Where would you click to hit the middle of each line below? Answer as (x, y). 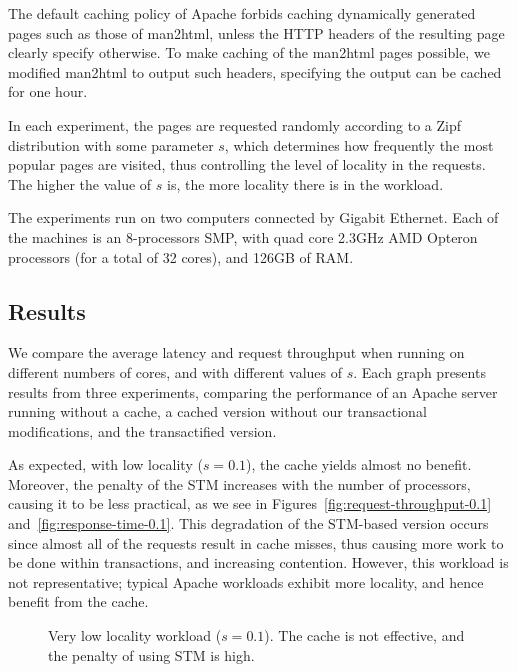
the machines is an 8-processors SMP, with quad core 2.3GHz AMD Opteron (243, 236)
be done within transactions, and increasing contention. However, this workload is (258, 562)
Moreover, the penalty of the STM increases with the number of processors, (239, 483)
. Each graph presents (419, 371)
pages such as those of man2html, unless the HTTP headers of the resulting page (256, 32)
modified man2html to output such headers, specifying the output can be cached (255, 71)
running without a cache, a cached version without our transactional (217, 411)
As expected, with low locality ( (105, 464)
